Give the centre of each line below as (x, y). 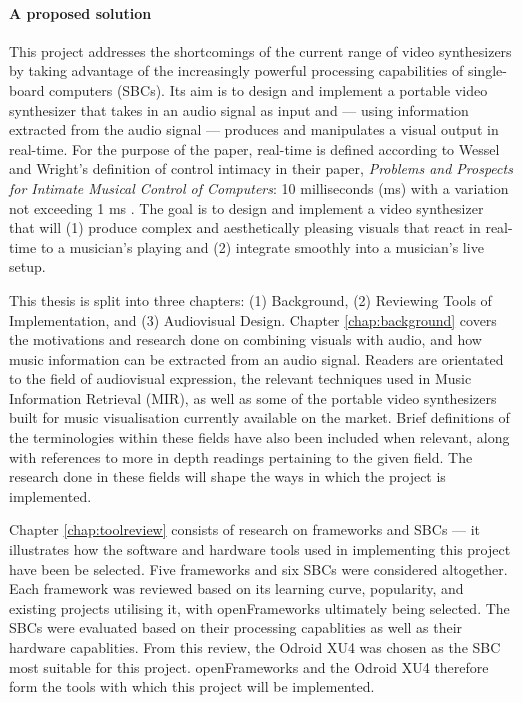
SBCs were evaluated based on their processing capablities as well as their (236, 627)
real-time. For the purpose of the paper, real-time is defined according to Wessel (254, 148)
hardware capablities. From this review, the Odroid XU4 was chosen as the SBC (255, 647)
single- (487, 70)
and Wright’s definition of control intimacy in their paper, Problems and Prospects (261, 168)
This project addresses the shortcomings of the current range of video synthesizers (260, 50)
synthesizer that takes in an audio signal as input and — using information (239, 109)
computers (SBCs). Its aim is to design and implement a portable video (268, 89)
